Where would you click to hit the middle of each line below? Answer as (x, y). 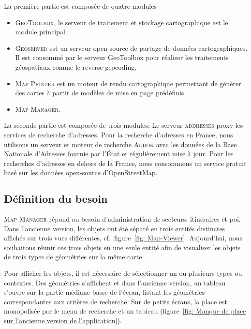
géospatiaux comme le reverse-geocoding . (76, 67)
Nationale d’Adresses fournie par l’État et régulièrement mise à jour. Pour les (119, 154)
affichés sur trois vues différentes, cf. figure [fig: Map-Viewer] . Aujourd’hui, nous (123, 238)
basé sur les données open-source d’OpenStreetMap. (81, 172)
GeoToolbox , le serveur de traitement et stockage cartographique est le (122, 22)
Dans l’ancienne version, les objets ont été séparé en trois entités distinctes (115, 228)
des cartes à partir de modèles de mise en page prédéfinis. (101, 93)
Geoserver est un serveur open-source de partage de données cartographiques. (131, 48)
